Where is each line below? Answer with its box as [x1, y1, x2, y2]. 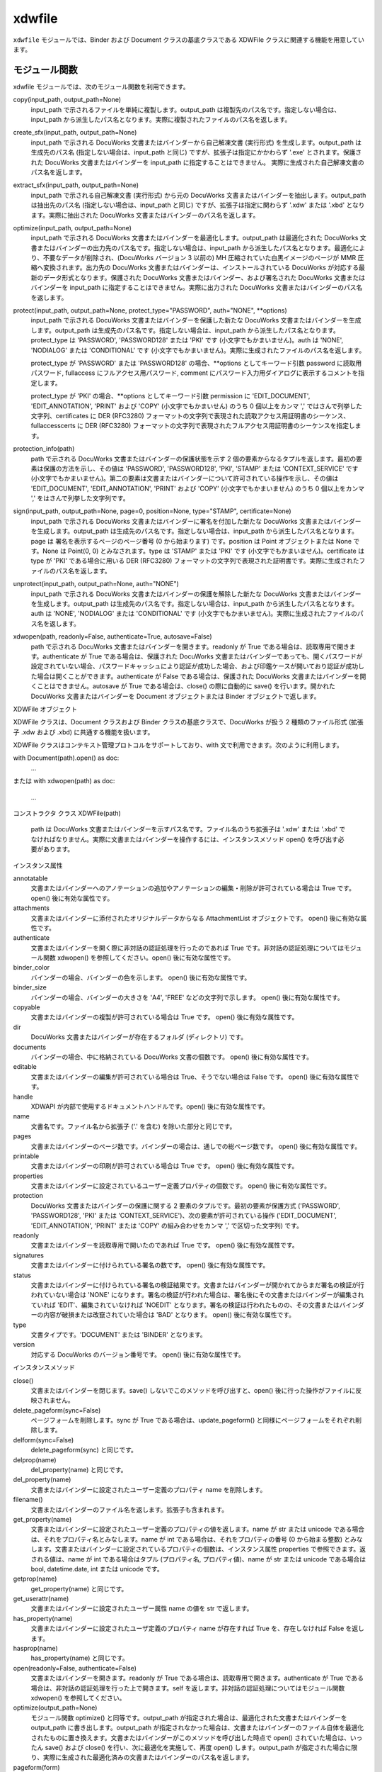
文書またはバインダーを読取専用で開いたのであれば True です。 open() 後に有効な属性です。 [30, 1241, 299, 1250]
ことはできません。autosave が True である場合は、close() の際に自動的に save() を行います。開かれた [36, 682, 335, 690]
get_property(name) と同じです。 [30, 1584, 128, 1593]
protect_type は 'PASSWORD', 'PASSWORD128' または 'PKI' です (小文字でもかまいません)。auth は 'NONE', [30, 336, 344, 344]
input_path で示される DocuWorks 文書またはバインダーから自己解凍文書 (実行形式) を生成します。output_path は [30, 138, 362, 147]
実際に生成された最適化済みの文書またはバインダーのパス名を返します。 [42, 1753, 254, 1761]
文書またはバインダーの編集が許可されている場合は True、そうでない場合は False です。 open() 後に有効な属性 [30, 1072, 354, 1081]
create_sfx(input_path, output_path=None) [13, 128, 137, 137]
